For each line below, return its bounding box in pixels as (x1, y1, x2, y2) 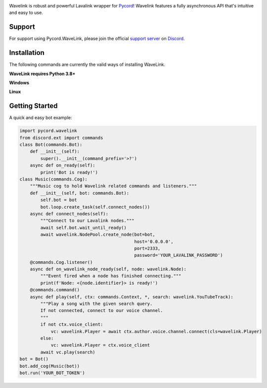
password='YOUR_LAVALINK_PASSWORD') (134, 253, 223, 258)
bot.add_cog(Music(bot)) (19, 363, 80, 369)
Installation (9, 48, 44, 57)
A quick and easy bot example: (9, 115, 72, 121)
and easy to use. (9, 10, 43, 16)
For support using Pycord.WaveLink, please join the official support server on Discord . (9, 36, 185, 42)
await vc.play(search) (40, 349, 96, 355)
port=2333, (134, 245, 161, 251)
